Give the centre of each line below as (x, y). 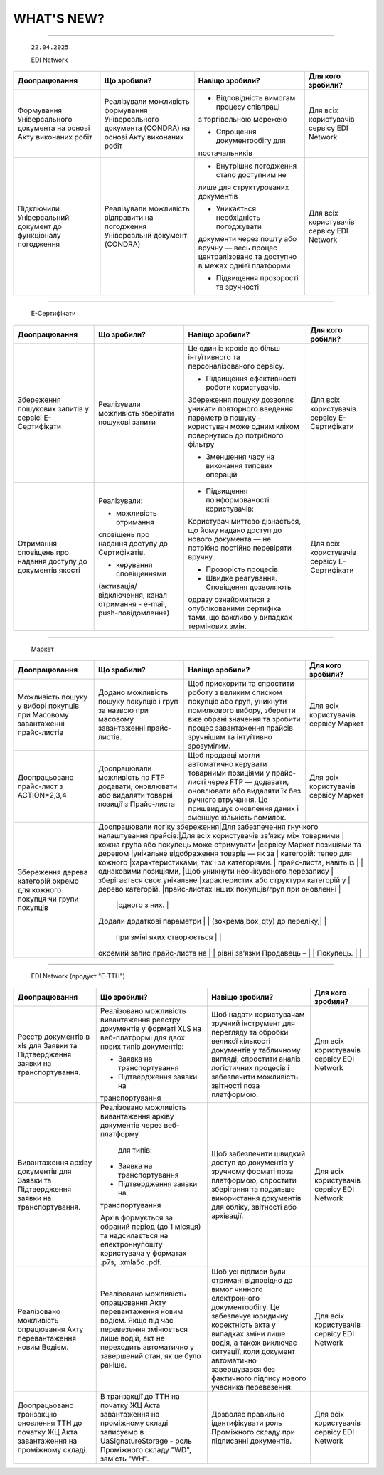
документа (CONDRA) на (147, 128)
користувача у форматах (143, 1253)
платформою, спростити (254, 1180)
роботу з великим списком (235, 692)
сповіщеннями (142, 573)
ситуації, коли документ (253, 1351)
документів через (131, 1125)
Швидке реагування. (241, 578)
